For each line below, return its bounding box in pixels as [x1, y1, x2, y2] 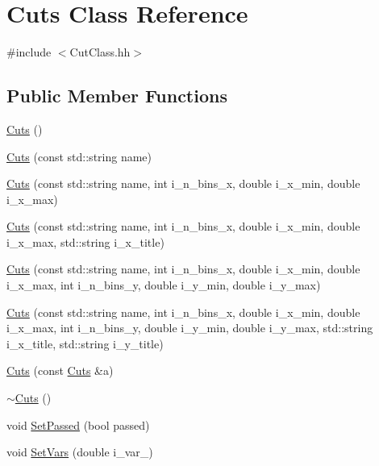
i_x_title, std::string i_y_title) [6, 335, 164, 352]
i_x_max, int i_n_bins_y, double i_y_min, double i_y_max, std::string [6, 319, 373, 336]
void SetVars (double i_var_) [6, 443, 153, 460]
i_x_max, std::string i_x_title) [6, 233, 165, 250]
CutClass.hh [69, 44, 131, 60]
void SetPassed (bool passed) [6, 416, 150, 433]
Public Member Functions [6, 83, 227, 108]
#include [6, 44, 52, 60]
